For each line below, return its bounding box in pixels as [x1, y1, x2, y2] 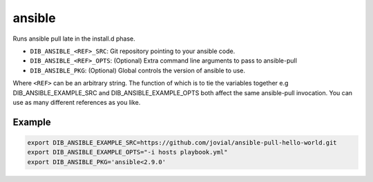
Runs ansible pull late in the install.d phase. [12, 34, 135, 43]
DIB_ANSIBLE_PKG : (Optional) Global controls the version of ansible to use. [30, 66, 245, 74]
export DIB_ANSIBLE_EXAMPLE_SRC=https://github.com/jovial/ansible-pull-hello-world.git [27, 139, 338, 146]
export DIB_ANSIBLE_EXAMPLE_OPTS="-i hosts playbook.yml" [27, 148, 228, 156]
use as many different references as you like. [12, 98, 141, 106]
